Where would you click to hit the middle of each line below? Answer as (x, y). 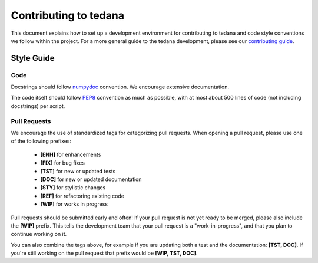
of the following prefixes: (41, 141)
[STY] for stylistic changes (73, 188)
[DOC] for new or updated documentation (91, 179)
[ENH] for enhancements (71, 154)
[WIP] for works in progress (74, 204)
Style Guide (33, 58)
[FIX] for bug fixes (63, 163)
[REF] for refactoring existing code (82, 196)
